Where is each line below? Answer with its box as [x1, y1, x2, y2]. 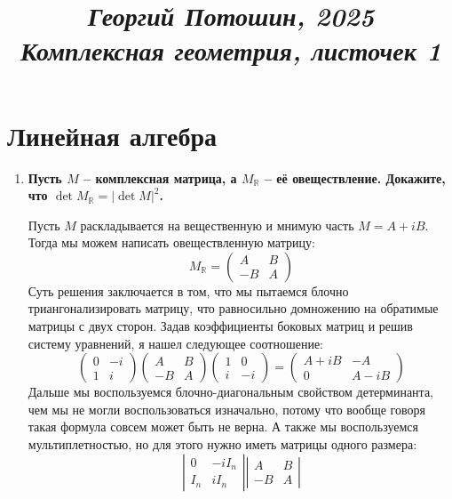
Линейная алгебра [7, 117, 217, 153]
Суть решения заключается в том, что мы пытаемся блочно [28, 281, 349, 300]
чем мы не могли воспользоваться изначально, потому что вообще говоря [28, 399, 425, 418]
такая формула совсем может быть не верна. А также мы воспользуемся [28, 417, 418, 436]
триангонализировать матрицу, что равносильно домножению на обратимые [28, 299, 439, 318]
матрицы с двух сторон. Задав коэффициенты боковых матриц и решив [28, 317, 413, 335]
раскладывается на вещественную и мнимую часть [80, 215, 354, 234]
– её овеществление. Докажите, [264, 168, 446, 187]
